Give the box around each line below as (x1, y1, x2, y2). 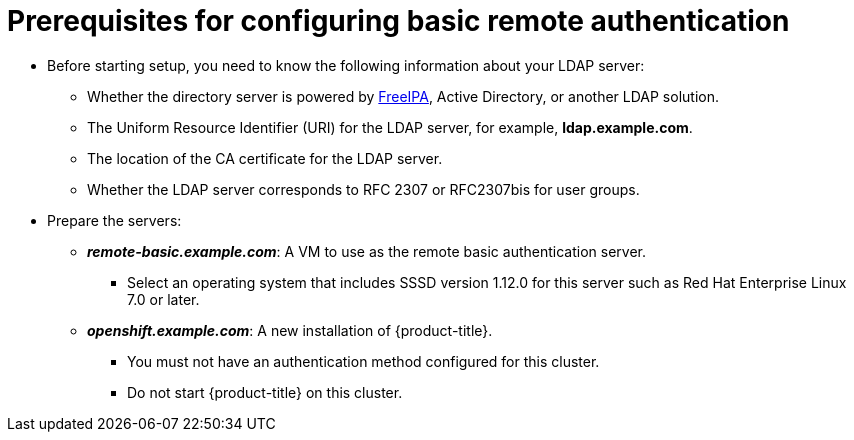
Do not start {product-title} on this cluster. (127, 383, 403, 401)
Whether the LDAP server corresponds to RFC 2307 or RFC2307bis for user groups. (87, 180, 640, 198)
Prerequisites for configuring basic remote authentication (7, 4, 790, 38)
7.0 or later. (127, 290, 200, 308)
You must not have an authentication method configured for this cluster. (127, 352, 600, 370)
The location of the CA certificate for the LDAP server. (87, 149, 443, 167)
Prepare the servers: (47, 211, 182, 229)
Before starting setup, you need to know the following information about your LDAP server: (47, 56, 645, 74)
